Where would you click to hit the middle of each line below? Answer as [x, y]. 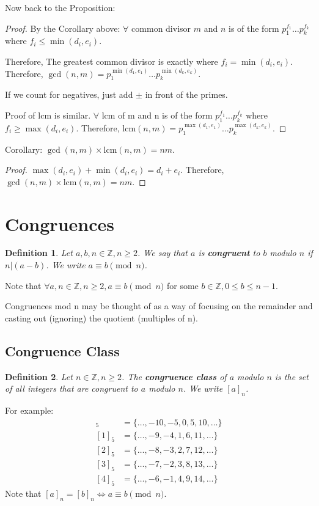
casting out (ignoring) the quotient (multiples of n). [102, 317]
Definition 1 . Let [39, 253]
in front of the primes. [186, 94]
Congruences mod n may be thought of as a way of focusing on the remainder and [159, 306]
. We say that [162, 253]
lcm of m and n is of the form [157, 115]
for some [182, 285]
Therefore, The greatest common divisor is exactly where [112, 61]
